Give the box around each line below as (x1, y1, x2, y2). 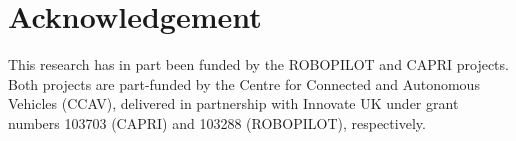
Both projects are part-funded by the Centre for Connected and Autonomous (8, 73, 480, 94)
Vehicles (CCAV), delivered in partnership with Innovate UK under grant (8, 93, 459, 114)
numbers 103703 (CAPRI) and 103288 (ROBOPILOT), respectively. (8, 112, 426, 133)
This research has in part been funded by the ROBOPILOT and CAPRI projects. (8, 54, 509, 75)
